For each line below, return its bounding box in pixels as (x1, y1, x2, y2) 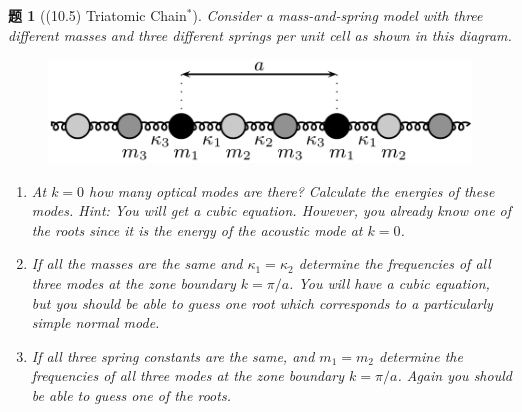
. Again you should (397, 365, 512, 386)
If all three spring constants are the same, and (31, 345, 315, 366)
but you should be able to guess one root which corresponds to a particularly (31, 292, 493, 313)
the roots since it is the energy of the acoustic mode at (31, 219, 363, 240)
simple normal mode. (31, 312, 160, 333)
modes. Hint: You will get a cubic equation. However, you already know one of (31, 200, 512, 221)
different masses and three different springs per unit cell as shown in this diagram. (8, 24, 512, 45)
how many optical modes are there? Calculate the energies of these (89, 180, 495, 201)
